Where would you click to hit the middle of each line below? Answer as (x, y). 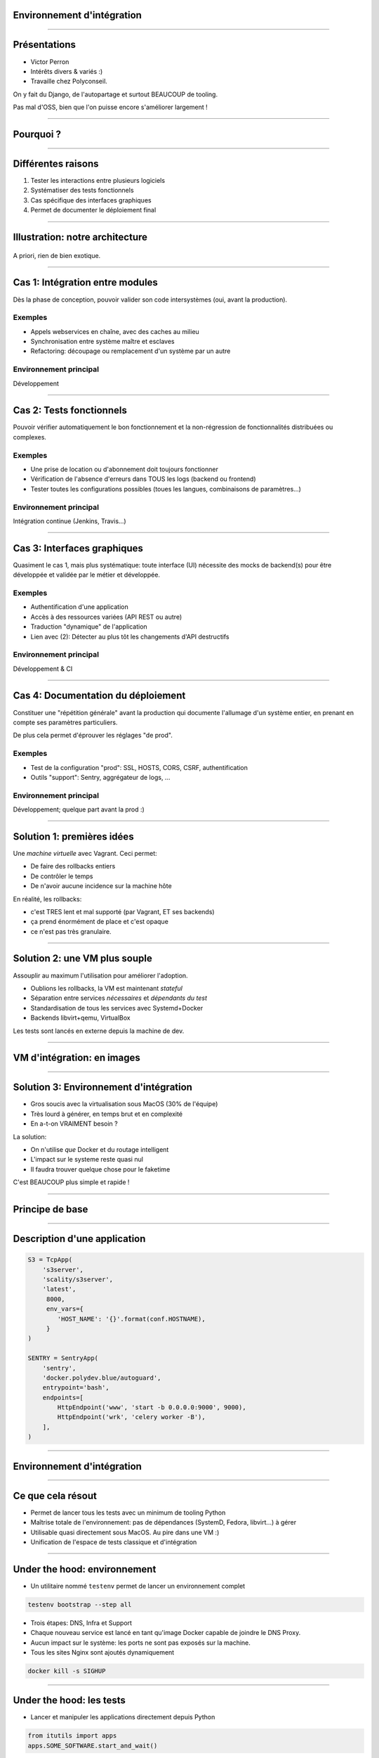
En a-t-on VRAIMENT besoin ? (74, 1124)
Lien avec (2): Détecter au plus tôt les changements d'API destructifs (130, 636)
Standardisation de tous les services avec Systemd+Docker (117, 1008)
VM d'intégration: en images (77, 1058)
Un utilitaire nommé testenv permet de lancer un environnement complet (138, 1586)
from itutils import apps (72, 1736)
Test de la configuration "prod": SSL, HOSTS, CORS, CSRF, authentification (139, 767)
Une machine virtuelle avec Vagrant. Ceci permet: (85, 853)
